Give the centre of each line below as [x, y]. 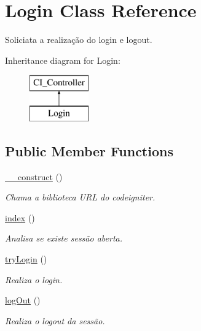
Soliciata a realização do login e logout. [79, 40]
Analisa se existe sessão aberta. [64, 238]
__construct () [34, 176]
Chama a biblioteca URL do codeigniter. [80, 197]
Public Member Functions [89, 150]
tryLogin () [26, 259]
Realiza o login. [34, 279]
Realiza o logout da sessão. [55, 320]
